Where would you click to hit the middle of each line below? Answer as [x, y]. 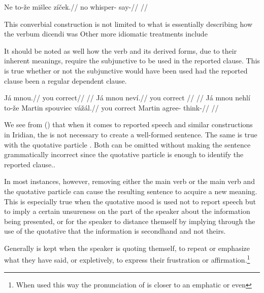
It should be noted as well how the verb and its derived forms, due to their [121, 50]
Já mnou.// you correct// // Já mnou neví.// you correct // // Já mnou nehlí [127, 98]
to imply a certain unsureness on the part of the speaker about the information [127, 211]
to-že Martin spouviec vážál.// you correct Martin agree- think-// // [111, 107]
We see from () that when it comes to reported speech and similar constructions [128, 124]
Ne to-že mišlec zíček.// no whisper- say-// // [76, 7]
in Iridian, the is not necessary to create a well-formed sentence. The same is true [131, 134]
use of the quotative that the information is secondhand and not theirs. [115, 231]
